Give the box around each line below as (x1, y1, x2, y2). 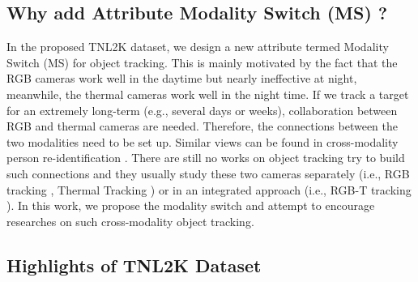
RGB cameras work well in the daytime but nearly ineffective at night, (6, 70, 357, 87)
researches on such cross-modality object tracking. (6, 212, 254, 229)
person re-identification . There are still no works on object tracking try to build (6, 149, 405, 166)
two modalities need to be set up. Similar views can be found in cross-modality (6, 133, 399, 150)
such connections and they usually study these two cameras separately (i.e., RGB (6, 164, 410, 182)
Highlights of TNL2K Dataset (6, 252, 262, 277)
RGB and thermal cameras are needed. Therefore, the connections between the (6, 117, 398, 135)
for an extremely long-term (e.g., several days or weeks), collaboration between (6, 101, 398, 118)
